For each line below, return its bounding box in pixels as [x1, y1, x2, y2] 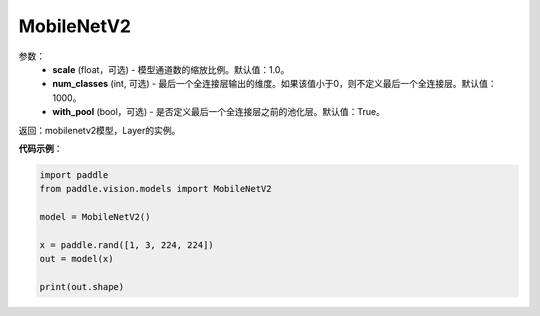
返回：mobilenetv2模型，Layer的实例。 [18, 124, 181, 136]
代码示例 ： [18, 142, 63, 154]
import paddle [39, 169, 109, 180]
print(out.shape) [39, 281, 125, 292]
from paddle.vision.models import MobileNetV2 [39, 183, 272, 195]
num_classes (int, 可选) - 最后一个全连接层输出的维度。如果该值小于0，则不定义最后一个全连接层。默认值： [52, 78, 497, 90]
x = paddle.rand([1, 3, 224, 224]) [39, 239, 214, 250]
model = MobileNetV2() [39, 211, 151, 223]
